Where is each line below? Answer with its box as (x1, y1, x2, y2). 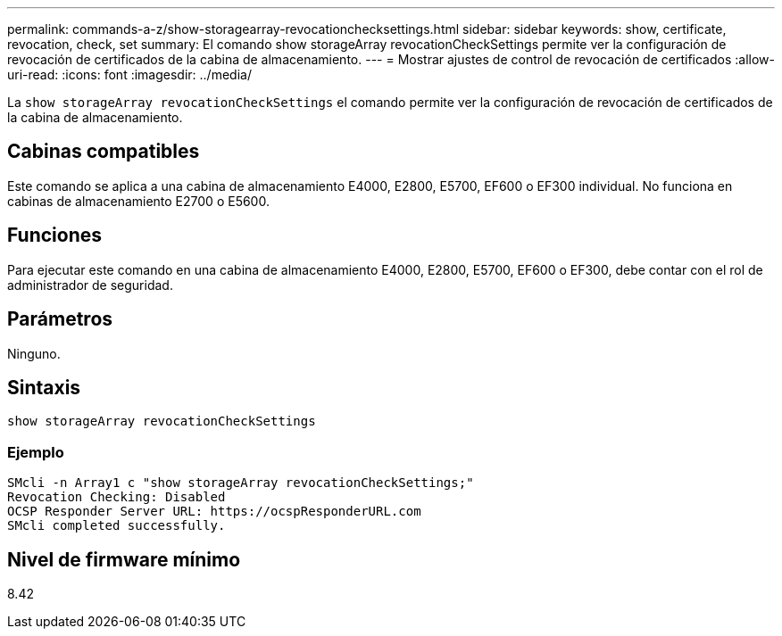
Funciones (7, 224, 103, 247)
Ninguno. (7, 345, 61, 361)
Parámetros (7, 308, 113, 331)
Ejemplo (7, 442, 64, 461)
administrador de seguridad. (7, 277, 173, 293)
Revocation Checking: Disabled (7, 490, 226, 505)
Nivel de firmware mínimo (7, 548, 241, 571)
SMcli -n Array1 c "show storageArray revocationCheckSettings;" (7, 475, 474, 491)
